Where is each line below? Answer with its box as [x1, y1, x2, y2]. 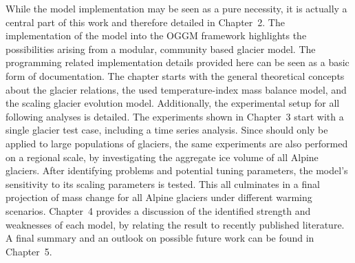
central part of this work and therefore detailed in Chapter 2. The [6, 14, 285, 29]
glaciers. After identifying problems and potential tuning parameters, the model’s [6, 163, 348, 178]
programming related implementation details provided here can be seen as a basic [6, 55, 349, 70]
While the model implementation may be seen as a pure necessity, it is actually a [6, 1, 347, 15]
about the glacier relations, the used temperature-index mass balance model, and [6, 82, 347, 96]
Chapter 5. [6, 244, 52, 258]
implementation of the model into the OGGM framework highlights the [6, 28, 307, 43]
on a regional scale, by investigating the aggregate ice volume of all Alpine [6, 149, 319, 164]
